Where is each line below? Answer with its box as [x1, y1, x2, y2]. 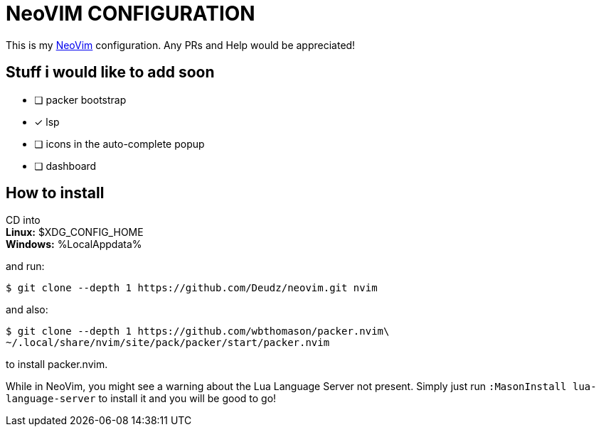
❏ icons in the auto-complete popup [34, 137, 205, 150]
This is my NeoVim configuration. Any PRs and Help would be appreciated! [6, 38, 356, 51]
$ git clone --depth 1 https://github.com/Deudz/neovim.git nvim [6, 282, 378, 294]
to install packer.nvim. [6, 358, 108, 371]
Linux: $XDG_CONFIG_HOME [6, 226, 144, 239]
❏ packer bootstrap [34, 93, 127, 106]
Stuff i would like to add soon [6, 63, 215, 82]
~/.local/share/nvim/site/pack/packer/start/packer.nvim [6, 337, 330, 349]
